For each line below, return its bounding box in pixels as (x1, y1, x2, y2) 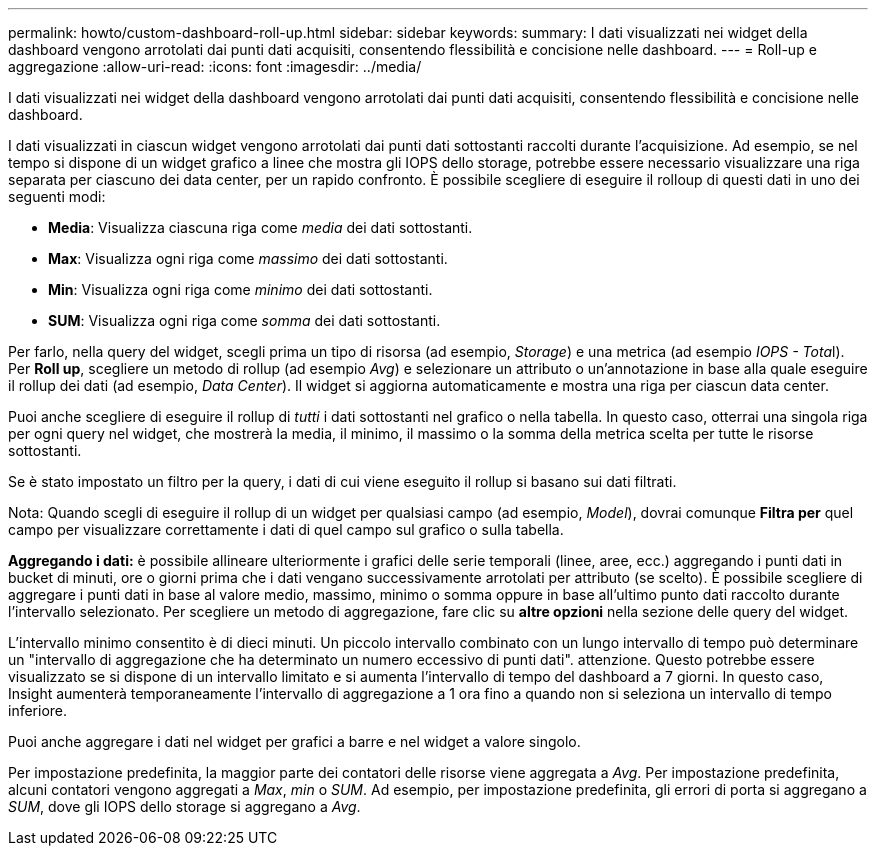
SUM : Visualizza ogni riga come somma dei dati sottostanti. (48, 312, 441, 329)
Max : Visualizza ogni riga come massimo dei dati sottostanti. (48, 250, 448, 267)
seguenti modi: (8, 188, 106, 205)
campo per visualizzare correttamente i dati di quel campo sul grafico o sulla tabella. (8, 521, 564, 538)
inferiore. (8, 702, 68, 719)
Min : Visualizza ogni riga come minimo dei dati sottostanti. (48, 281, 433, 298)
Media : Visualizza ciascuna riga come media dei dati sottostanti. (48, 219, 473, 236)
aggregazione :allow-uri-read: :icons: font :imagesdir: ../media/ (8, 58, 422, 75)
